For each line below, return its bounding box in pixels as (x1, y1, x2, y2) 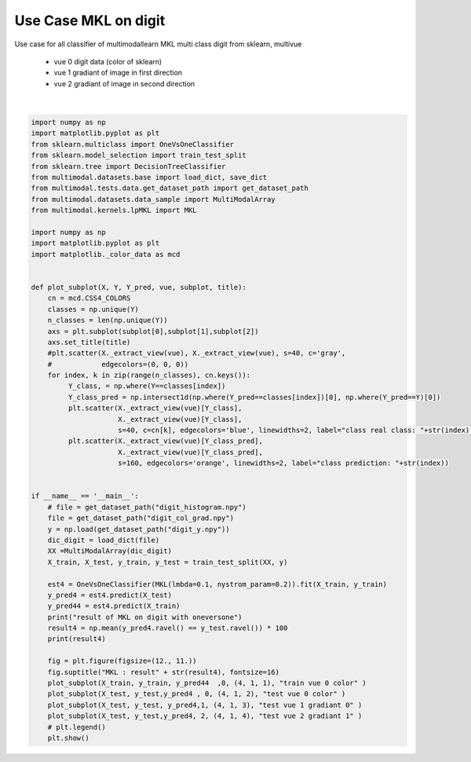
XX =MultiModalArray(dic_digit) (47, 547, 173, 555)
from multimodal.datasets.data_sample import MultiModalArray (31, 195, 276, 203)
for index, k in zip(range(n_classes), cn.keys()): (47, 371, 251, 380)
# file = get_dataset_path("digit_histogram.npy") (47, 503, 246, 511)
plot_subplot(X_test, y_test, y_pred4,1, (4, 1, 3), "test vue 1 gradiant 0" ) (47, 700, 363, 709)
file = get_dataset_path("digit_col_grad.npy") (47, 514, 235, 522)
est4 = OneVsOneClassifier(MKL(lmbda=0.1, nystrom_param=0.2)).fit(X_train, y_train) (47, 580, 388, 588)
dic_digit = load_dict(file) (47, 535, 160, 544)
